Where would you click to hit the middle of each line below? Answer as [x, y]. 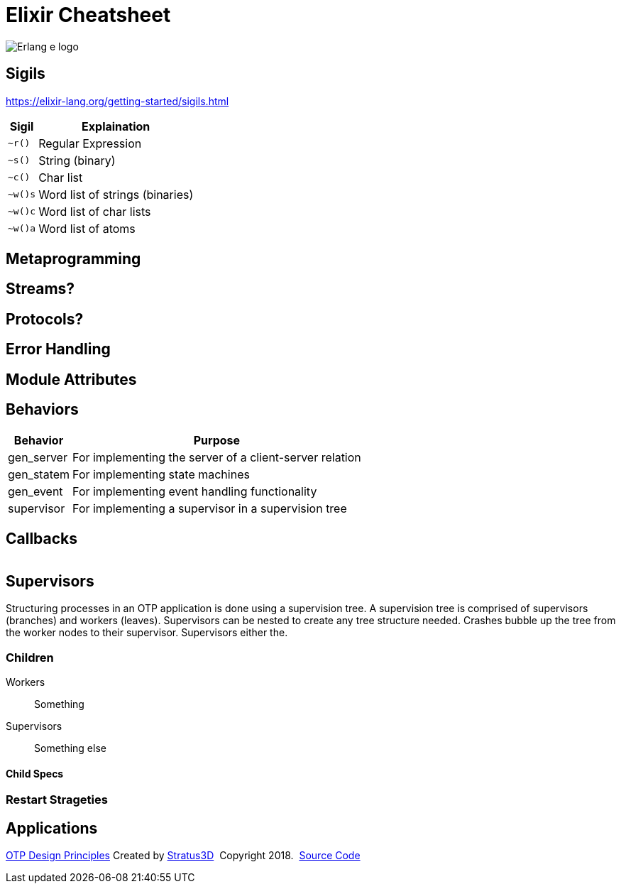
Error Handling [58, 349]
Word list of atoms [87, 228]
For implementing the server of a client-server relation [217, 457]
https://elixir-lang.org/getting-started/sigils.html [117, 101]
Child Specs [35, 773]
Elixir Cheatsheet [88, 15]
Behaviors [42, 410]
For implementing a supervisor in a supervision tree [210, 508]
